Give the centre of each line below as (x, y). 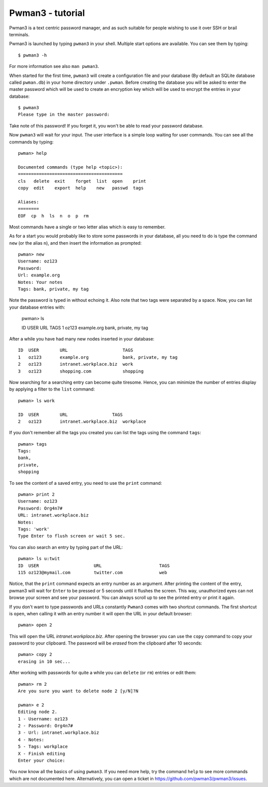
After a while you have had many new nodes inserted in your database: (82, 339)
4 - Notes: (31, 740)
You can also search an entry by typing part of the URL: (66, 547)
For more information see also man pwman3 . (54, 66)
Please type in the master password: (64, 115)
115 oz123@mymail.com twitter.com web (93, 572)
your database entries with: (37, 307)
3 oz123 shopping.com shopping (81, 371)
